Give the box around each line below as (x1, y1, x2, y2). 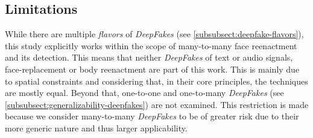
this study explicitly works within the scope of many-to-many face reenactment (5, 39, 297, 52)
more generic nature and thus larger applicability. (5, 121, 188, 134)
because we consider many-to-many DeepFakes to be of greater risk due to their (5, 110, 299, 122)
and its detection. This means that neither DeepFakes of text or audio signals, (5, 51, 293, 64)
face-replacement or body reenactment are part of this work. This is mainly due (5, 62, 300, 75)
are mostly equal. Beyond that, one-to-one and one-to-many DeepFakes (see (5, 86, 284, 99)
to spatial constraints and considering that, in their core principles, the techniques (5, 74, 308, 87)
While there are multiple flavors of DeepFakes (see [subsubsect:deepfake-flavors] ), (5, 28, 304, 40)
